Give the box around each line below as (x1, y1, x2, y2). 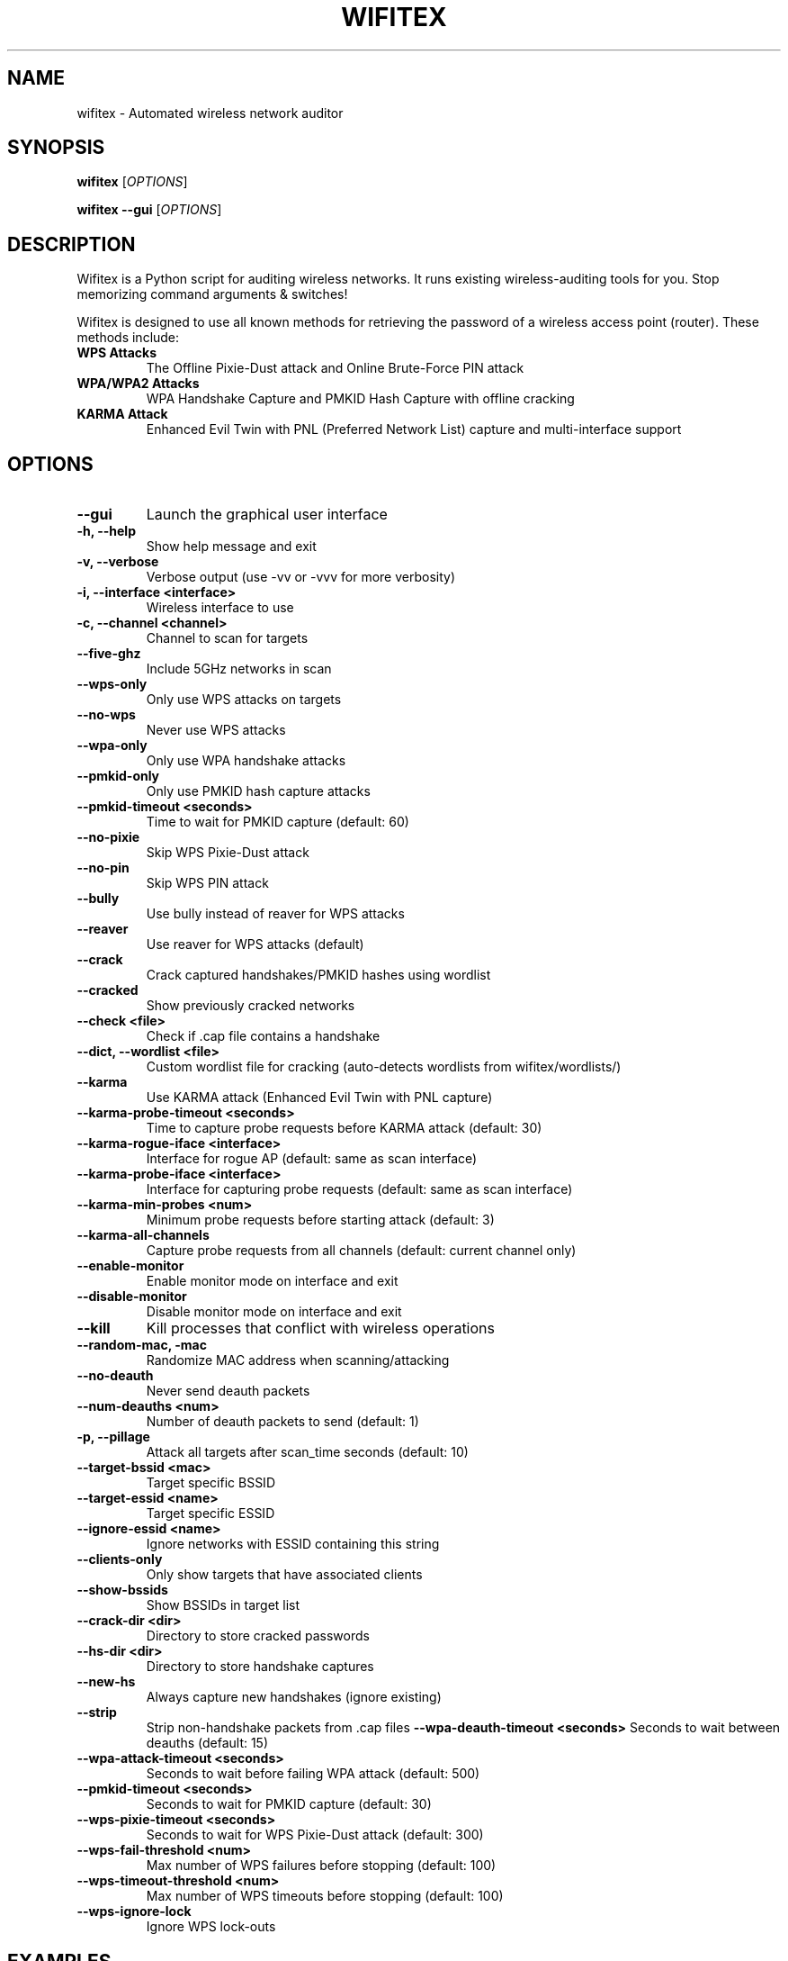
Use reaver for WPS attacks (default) (146, 936, 364, 953)
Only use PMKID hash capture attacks (146, 783, 371, 800)
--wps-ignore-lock (76, 1903, 192, 1920)
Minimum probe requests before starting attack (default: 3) (146, 1212, 495, 1228)
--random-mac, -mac (76, 1337, 207, 1353)
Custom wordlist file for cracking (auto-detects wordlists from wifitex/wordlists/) (146, 1059, 622, 1075)
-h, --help (76, 523, 136, 539)
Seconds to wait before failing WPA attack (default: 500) (146, 1766, 480, 1782)
